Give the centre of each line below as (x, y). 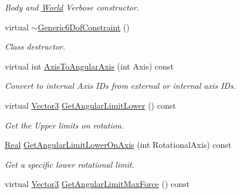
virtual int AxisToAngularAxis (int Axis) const (89, 66)
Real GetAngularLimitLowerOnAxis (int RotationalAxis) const (118, 145)
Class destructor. (35, 46)
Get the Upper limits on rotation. (65, 125)
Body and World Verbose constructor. (72, 7)
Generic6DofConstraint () (84, 27)
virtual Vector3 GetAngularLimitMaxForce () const (97, 184)
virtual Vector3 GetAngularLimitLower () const (90, 105)
